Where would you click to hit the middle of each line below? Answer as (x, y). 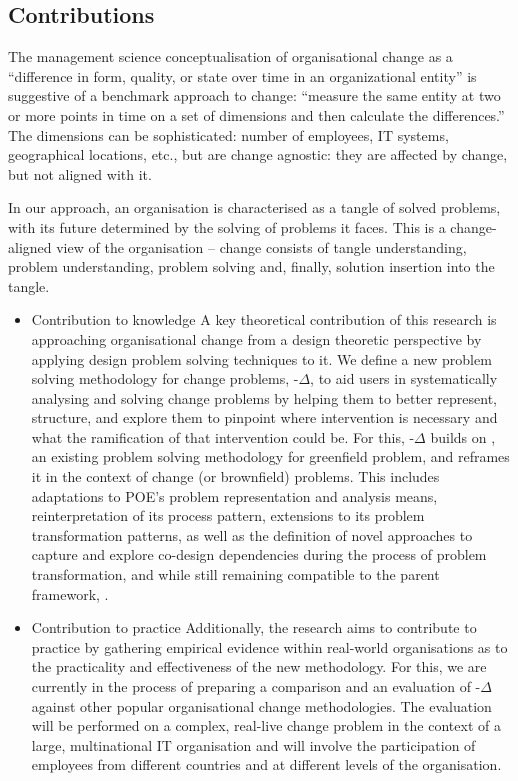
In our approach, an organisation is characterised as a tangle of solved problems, (254, 207)
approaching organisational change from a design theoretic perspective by (256, 338)
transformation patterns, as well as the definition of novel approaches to (252, 534)
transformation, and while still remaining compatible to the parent (235, 574)
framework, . (70, 593)
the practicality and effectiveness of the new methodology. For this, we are (259, 666)
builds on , (463, 436)
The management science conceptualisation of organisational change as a (230, 56)
